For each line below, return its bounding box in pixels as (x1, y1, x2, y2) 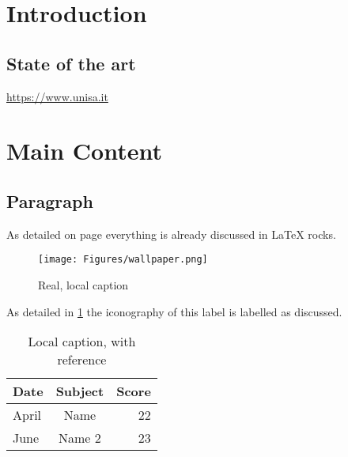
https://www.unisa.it (6, 88, 108, 104)
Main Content (6, 134, 162, 167)
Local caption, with (28, 332, 136, 351)
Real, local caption (38, 277, 129, 293)
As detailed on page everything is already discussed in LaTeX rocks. (6, 225, 336, 242)
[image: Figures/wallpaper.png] (38, 254, 208, 266)
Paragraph (6, 188, 93, 213)
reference (57, 350, 107, 369)
